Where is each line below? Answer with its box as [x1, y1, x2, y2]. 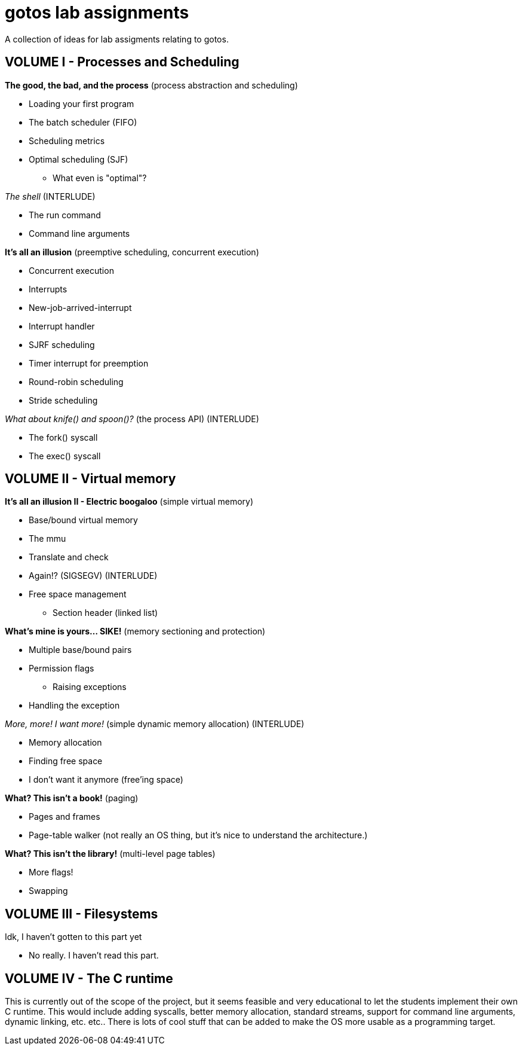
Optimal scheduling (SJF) [29, 154, 128, 164]
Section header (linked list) [53, 608, 158, 618]
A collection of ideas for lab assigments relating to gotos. [5, 33, 229, 44]
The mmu [29, 533, 66, 544]
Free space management [29, 589, 127, 600]
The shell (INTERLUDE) [5, 191, 96, 202]
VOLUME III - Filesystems [5, 906, 158, 921]
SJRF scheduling [29, 339, 95, 350]
